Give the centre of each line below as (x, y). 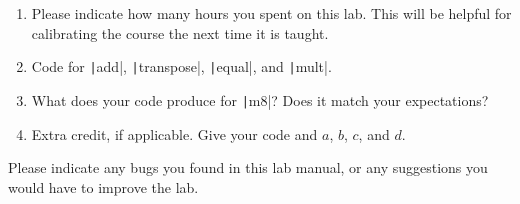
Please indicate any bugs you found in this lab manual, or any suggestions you (248, 167)
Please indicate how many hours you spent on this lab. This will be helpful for (271, 13)
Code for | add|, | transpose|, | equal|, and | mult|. (181, 66)
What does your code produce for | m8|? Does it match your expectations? (260, 99)
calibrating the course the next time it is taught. (180, 32)
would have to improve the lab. (103, 186)
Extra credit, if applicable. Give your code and (174, 133)
